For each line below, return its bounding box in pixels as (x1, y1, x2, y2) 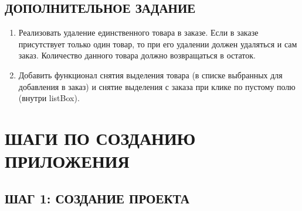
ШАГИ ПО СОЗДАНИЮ (5, 126, 196, 150)
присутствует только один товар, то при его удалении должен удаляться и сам (18, 37, 297, 50)
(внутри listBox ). (18, 92, 80, 104)
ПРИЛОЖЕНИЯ (5, 149, 130, 173)
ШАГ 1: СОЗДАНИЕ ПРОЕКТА (5, 189, 189, 207)
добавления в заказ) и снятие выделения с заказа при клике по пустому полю (18, 80, 296, 92)
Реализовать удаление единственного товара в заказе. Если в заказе (18, 26, 259, 39)
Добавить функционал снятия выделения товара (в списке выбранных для (18, 68, 283, 81)
